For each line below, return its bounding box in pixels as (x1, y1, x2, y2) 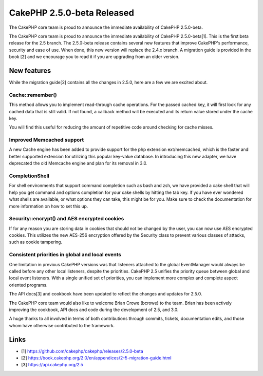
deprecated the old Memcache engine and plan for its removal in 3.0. (9, 160, 148, 166)
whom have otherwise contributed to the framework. (9, 322, 115, 328)
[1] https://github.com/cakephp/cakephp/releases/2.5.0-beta (21, 348, 144, 354)
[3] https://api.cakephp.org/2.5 (21, 362, 83, 368)
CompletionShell (9, 172, 50, 179)
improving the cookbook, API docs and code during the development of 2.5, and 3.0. (9, 307, 179, 313)
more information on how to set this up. (9, 203, 88, 209)
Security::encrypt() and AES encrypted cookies (9, 215, 124, 222)
